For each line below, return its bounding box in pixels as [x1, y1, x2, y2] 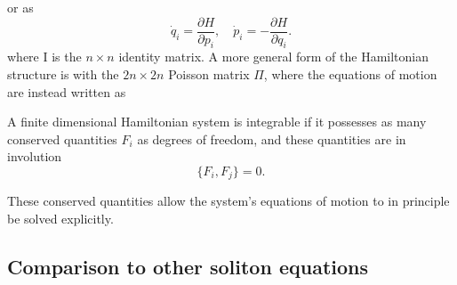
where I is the [7, 47, 82, 66]
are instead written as [7, 82, 126, 101]
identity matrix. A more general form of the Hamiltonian [118, 47, 429, 66]
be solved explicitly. [7, 209, 114, 228]
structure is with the [7, 65, 119, 84]
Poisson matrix [168, 65, 250, 84]
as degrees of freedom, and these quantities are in [137, 129, 406, 148]
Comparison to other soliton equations [7, 253, 368, 281]
